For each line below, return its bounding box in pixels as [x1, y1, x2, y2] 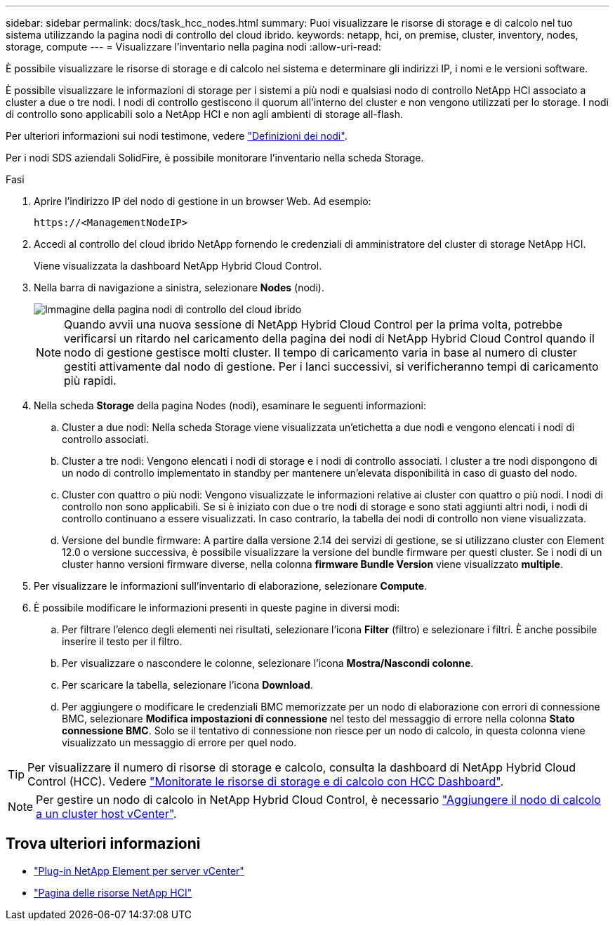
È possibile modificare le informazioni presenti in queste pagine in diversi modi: [34, 602, 400, 614]
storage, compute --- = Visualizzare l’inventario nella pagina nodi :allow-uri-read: [6, 41, 381, 53]
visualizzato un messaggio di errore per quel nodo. [62, 736, 297, 748]
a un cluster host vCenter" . [36, 807, 177, 821]
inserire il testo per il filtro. [62, 635, 183, 647]
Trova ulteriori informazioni [6, 835, 201, 853]
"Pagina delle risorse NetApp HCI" [34, 886, 192, 899]
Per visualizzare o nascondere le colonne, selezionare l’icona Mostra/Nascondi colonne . [62, 657, 474, 669]
